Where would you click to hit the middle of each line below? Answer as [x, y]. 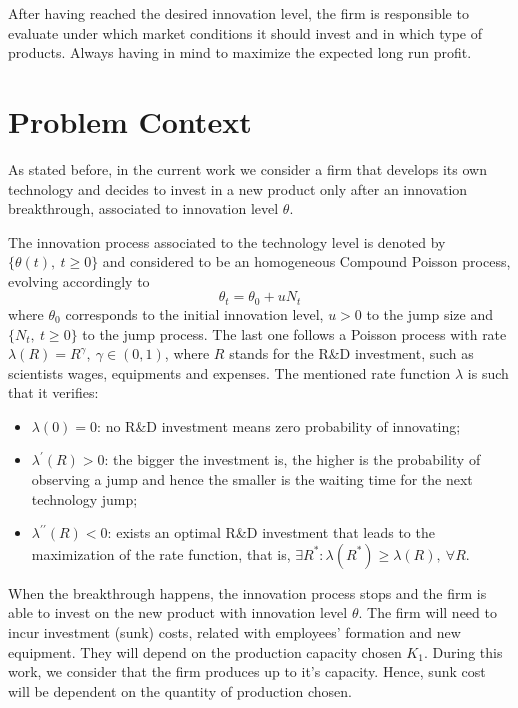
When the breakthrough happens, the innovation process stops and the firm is [247, 592]
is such [488, 372]
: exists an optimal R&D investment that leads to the [271, 532]
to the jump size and [429, 313]
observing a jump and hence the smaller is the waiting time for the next [252, 479]
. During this [463, 651]
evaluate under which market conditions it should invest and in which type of [245, 32]
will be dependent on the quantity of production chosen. [180, 690]
